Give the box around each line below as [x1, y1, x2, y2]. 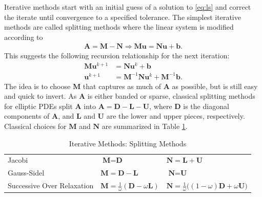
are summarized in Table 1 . [102, 121, 188, 132]
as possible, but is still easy [172, 80, 258, 91]
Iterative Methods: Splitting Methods [69, 138, 187, 148]
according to [4, 31, 43, 42]
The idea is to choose [4, 80, 71, 91]
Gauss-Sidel [8, 167, 45, 178]
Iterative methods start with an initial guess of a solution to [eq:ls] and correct [4, 2, 251, 12]
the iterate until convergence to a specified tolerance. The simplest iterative [4, 11, 241, 22]
